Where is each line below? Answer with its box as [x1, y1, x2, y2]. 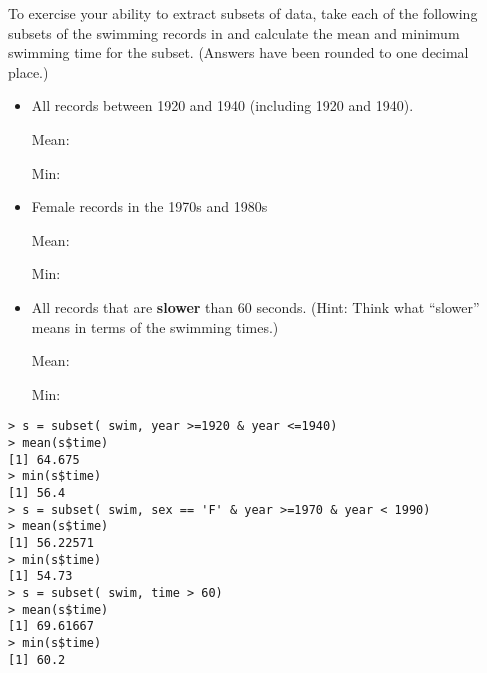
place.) [8, 61, 49, 82]
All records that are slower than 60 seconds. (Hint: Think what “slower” [31, 296, 480, 317]
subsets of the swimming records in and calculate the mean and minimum [8, 22, 460, 43]
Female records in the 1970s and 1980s [31, 196, 268, 217]
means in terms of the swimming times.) [31, 316, 279, 337]
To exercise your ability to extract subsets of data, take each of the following [8, 3, 478, 23]
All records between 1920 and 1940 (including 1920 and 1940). [31, 95, 414, 116]
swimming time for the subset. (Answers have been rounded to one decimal [8, 42, 469, 63]
